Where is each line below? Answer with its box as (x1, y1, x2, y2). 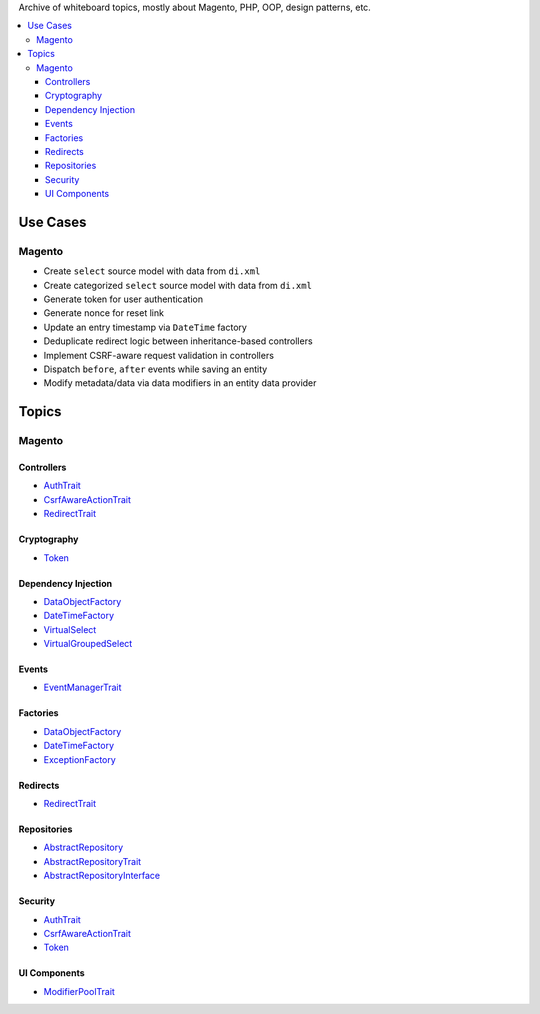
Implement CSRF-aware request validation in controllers (43, 349, 275, 361)
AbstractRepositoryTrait (43, 855, 142, 867)
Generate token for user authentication (43, 293, 204, 305)
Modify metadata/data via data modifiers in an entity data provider (43, 377, 317, 389)
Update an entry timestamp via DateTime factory (43, 321, 247, 333)
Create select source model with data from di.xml (43, 265, 261, 277)
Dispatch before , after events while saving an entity (43, 363, 268, 375)
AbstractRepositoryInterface (43, 870, 160, 882)
